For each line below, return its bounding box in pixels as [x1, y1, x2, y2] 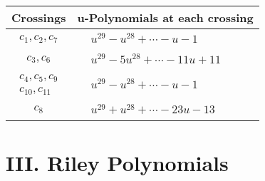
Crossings [11, 9, 66, 26]
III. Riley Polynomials [6, 148, 229, 177]
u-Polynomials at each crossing [77, 9, 254, 26]
